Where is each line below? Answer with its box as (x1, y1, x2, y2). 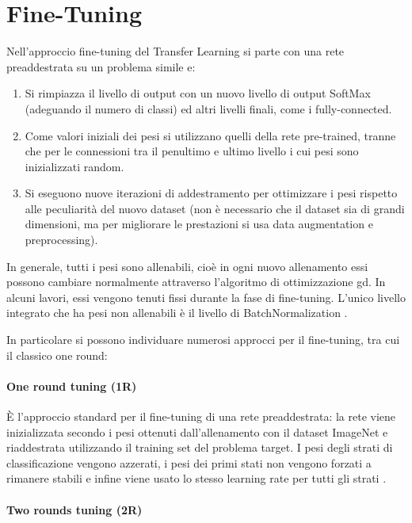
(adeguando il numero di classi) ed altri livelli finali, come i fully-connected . (25, 100, 392, 116)
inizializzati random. (25, 158, 124, 174)
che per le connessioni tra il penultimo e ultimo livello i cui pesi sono (25, 143, 359, 159)
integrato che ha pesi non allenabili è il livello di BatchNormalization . (6, 304, 348, 321)
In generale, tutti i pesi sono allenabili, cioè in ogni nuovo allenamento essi (6, 258, 368, 274)
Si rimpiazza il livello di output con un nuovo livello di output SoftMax (25, 85, 371, 101)
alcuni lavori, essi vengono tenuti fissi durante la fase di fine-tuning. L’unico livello (6, 288, 406, 305)
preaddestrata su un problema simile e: (6, 58, 196, 74)
